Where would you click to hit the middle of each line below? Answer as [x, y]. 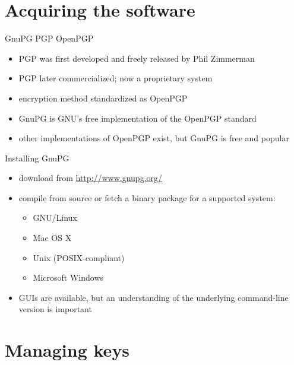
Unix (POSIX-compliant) [79, 257]
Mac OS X [52, 238]
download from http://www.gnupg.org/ [91, 178]
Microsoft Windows [68, 277]
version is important [55, 309]
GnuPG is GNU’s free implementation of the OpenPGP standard [137, 118]
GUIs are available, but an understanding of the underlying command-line [154, 297]
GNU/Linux [55, 218]
